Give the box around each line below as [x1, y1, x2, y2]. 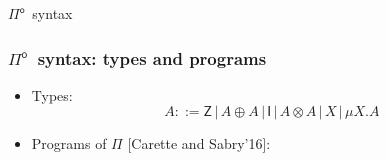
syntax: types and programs [37, 45, 267, 70]
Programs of [31, 133, 107, 154]
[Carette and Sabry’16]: [127, 133, 271, 154]
